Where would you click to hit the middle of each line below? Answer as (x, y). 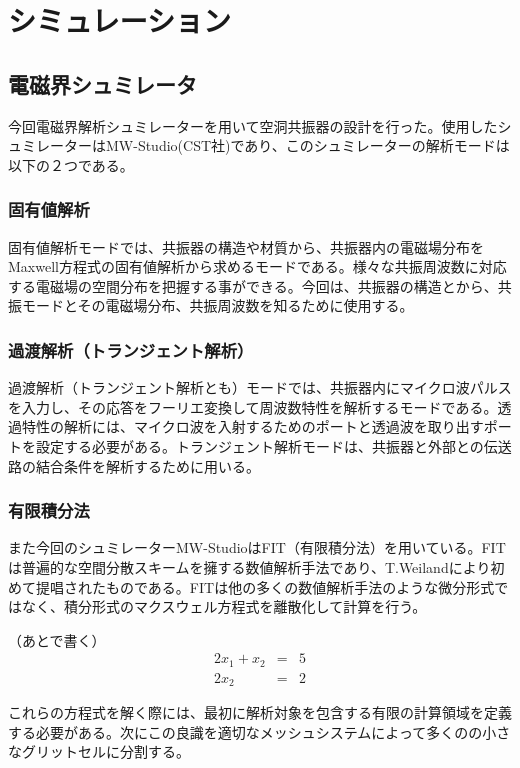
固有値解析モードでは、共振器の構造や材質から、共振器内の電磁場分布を (246, 246)
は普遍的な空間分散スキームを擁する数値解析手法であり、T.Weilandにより (249, 566)
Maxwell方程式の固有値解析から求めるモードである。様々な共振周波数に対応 (257, 266)
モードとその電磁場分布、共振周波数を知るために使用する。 (217, 305)
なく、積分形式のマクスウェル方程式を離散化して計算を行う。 (224, 606)
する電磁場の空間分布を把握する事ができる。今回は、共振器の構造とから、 (253, 285)
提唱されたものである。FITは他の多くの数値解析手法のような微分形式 (265, 586)
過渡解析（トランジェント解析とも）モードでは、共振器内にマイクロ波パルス (260, 387)
